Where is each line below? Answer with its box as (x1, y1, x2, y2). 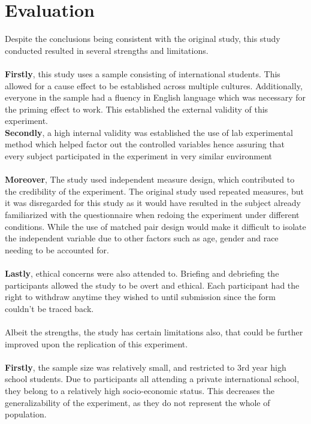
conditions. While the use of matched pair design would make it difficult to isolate (5, 220, 306, 232)
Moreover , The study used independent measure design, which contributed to (5, 173, 295, 186)
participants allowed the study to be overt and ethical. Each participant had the (5, 278, 300, 291)
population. (5, 408, 47, 420)
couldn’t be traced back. (5, 302, 94, 314)
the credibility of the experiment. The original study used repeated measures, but (5, 184, 304, 197)
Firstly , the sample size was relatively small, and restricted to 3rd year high (5, 361, 286, 373)
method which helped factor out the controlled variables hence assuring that (5, 138, 285, 150)
